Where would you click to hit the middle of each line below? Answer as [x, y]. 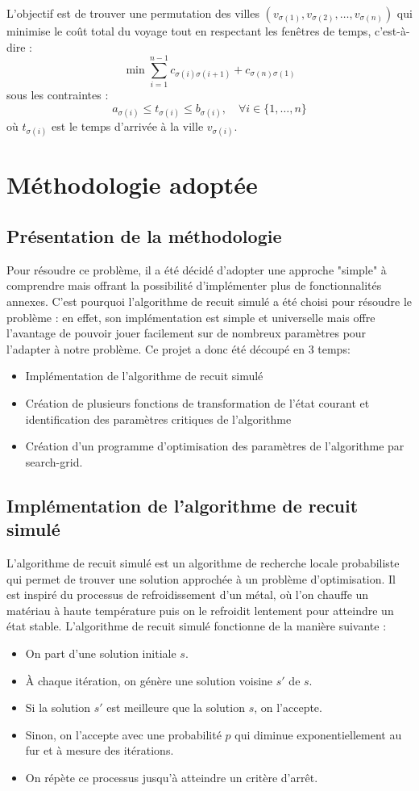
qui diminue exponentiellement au [318, 734]
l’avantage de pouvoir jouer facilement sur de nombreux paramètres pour [187, 333]
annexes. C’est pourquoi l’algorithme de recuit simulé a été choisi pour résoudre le [209, 301]
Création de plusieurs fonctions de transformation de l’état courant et [197, 403]
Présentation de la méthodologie [144, 236]
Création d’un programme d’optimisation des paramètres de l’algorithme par [215, 446]
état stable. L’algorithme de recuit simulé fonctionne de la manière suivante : [197, 626]
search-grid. [54, 461]
